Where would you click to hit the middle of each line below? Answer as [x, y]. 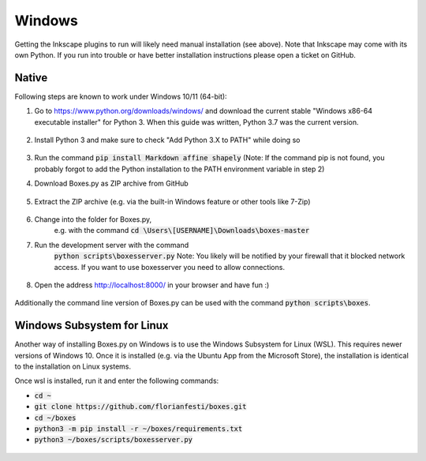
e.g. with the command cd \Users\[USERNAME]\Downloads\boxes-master [182, 230]
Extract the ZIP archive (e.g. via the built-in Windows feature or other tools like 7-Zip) [172, 201]
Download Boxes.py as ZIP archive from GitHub [111, 184]
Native [31, 78]
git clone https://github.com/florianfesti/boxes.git [140, 407]
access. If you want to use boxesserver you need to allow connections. [170, 267]
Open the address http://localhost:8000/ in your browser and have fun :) [152, 285]
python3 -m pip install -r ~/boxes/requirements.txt [138, 429]
